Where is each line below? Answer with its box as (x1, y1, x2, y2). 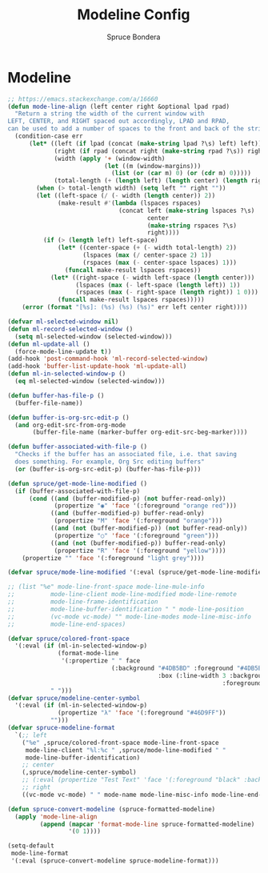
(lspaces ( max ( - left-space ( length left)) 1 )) (75, 281, 241, 289)
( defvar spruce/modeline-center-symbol (7, 694, 141, 702)
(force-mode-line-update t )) (14, 347, 112, 355)
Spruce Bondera (106, 32, 161, 42)
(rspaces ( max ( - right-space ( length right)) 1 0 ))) (75, 288, 259, 297)
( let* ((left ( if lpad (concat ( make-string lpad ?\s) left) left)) (28, 139, 262, 147)
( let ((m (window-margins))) (104, 162, 202, 170)
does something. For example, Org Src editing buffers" (14, 458, 205, 466)
